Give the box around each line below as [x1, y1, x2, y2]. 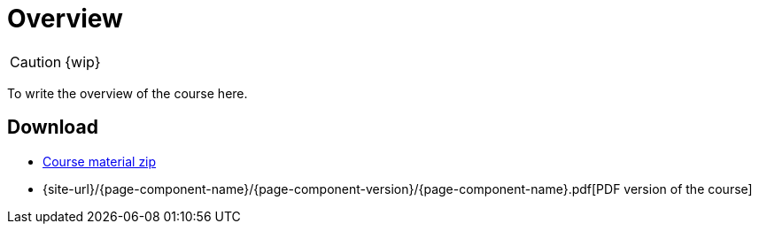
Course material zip [43, 153, 157, 169]
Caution [10, 52, 62, 71]
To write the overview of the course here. [7, 85, 248, 101]
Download [7, 116, 98, 139]
